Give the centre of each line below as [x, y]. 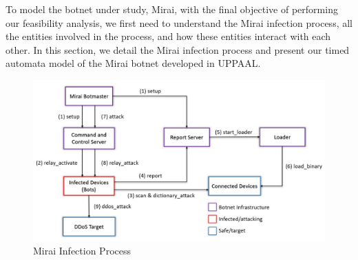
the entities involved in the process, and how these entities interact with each [168, 36]
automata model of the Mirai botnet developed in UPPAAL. [133, 63]
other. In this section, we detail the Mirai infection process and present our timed [178, 49]
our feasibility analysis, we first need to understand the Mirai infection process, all [179, 22]
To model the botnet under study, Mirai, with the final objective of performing [172, 9]
